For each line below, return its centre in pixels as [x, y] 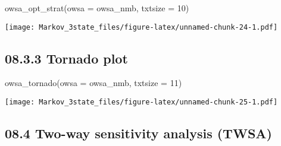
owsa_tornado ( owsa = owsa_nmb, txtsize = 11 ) [93, 83]
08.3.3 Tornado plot [66, 58]
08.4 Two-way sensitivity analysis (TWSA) [138, 133]
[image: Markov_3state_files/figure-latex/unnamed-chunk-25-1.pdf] [141, 102]
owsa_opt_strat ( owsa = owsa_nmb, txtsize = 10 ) [97, 8]
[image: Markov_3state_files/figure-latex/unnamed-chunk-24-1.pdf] [141, 27]
